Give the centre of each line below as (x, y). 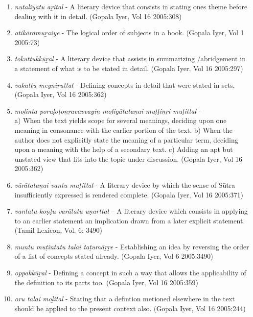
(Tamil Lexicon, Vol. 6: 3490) (58, 230)
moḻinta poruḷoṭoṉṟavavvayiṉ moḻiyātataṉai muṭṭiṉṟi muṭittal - (108, 110)
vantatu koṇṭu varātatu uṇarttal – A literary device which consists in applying (131, 211)
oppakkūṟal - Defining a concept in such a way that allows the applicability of (130, 273)
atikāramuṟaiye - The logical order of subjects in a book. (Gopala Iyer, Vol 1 (129, 33)
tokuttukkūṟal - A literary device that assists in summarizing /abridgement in (130, 59)
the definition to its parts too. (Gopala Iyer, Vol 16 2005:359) (106, 282)
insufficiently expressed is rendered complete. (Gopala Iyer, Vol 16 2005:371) (129, 194)
